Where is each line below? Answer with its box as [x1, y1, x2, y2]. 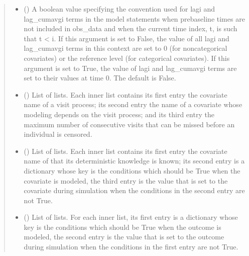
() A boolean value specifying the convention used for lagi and [24, 4, 215, 14]
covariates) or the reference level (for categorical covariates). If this [24, 52, 230, 63]
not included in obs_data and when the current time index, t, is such [24, 23, 237, 34]
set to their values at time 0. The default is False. [24, 72, 176, 83]
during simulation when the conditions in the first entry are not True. [24, 241, 238, 252]
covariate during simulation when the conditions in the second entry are [24, 185, 245, 196]
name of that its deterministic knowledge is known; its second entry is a [24, 155, 245, 166]
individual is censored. [24, 129, 92, 139]
